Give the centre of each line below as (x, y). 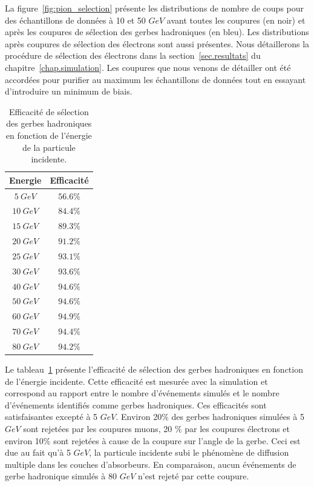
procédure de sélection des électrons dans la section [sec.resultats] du (133, 55)
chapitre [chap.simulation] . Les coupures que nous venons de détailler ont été (148, 67)
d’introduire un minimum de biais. (69, 91)
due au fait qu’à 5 (38, 452)
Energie (25, 180)
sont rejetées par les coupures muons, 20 (98, 429)
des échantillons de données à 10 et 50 (75, 20)
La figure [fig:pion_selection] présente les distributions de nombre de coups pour (155, 8)
